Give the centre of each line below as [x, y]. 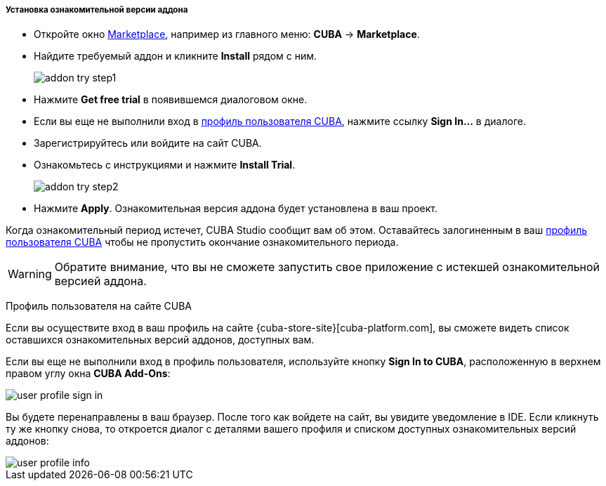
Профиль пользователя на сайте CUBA [99, 306]
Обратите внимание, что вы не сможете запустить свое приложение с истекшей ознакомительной [327, 267]
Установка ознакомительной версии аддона [97, 10]
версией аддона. [100, 281]
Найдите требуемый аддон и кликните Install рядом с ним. [176, 56]
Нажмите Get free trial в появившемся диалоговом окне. [171, 100]
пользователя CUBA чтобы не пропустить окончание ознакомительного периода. [202, 242]
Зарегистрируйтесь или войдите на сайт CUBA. [148, 143]
